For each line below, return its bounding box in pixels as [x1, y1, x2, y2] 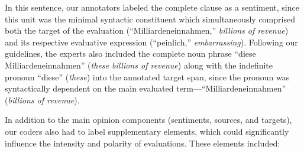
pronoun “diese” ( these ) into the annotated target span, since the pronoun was [5, 70, 290, 83]
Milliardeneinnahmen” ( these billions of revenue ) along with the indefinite [5, 58, 273, 71]
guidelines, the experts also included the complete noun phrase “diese [5, 47, 256, 60]
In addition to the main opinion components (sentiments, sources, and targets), [5, 113, 292, 126]
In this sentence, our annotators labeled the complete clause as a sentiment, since [5, 1, 299, 13]
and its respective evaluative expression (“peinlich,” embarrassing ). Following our [5, 35, 298, 48]
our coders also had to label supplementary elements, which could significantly [5, 125, 289, 137]
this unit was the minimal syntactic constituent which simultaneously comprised [5, 12, 295, 25]
